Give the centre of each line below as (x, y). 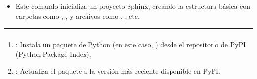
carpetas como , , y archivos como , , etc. (78, 16)
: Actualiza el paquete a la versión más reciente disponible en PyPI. (118, 70)
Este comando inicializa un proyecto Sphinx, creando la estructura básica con (133, 6)
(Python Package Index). (53, 54)
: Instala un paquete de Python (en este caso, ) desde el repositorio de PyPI (131, 44)
